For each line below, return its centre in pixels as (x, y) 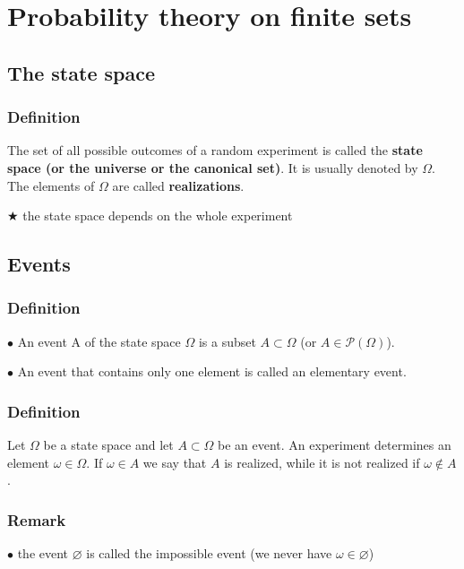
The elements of (51, 185)
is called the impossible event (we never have (209, 553)
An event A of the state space (99, 341)
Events (39, 264)
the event (43, 553)
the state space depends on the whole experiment (158, 216)
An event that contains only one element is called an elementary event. (212, 371)
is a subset (227, 341)
